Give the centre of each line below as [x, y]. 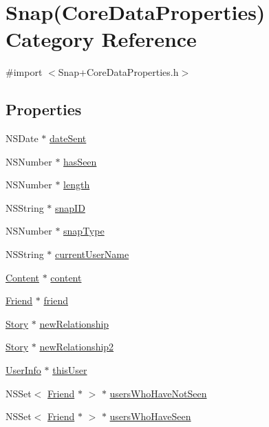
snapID [70, 207]
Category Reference [101, 39]
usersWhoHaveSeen [150, 416]
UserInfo [23, 370]
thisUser [70, 370]
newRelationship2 [77, 347]
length [77, 185]
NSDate [22, 138]
